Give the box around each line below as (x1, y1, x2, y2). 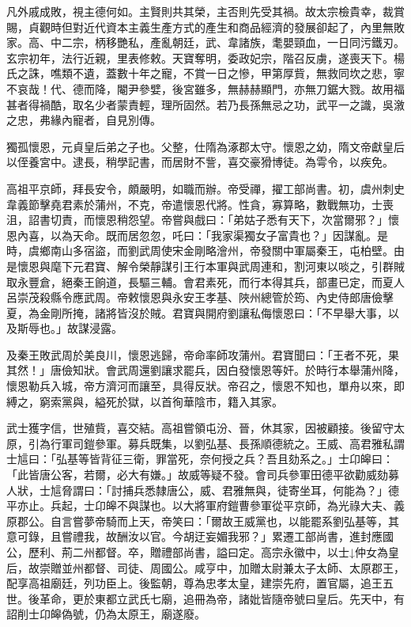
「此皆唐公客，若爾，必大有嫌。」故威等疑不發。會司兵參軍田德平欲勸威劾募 (6, 466, 399, 483)
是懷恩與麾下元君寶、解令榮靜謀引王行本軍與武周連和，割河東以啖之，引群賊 (6, 257, 405, 274)
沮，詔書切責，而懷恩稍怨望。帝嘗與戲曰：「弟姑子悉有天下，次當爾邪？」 (6, 211, 388, 228)
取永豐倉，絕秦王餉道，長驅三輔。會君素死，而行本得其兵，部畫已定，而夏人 (6, 273, 405, 290)
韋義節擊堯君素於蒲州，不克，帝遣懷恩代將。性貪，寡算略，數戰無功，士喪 (6, 196, 394, 212)
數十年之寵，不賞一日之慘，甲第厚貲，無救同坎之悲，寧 (116, 65, 405, 82)
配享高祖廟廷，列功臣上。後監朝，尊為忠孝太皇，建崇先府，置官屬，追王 (6, 575, 383, 591)
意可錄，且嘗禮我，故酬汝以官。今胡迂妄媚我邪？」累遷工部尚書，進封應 (6, 528, 383, 545)
